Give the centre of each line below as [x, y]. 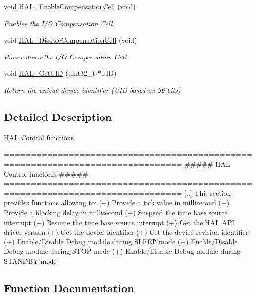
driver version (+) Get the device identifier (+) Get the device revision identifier [126, 232]
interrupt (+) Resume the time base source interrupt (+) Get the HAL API [119, 222]
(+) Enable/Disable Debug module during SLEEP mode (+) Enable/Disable [121, 241]
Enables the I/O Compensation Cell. [59, 23]
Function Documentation [69, 287]
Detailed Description [58, 116]
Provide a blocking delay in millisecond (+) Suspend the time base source [116, 212]
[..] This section [208, 193]
